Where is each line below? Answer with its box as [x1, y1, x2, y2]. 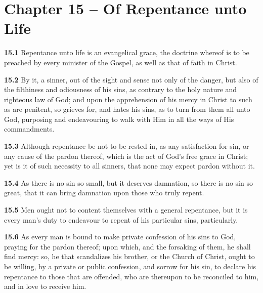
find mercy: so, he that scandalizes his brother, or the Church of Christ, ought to [4, 251, 255, 262]
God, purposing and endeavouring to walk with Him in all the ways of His [4, 113, 234, 124]
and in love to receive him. [4, 281, 86, 291]
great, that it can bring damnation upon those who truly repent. [4, 187, 204, 198]
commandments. [4, 123, 55, 134]
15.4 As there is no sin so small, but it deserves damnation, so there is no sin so [4, 177, 253, 188]
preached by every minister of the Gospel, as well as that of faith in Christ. [4, 57, 237, 67]
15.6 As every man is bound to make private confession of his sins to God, [4, 231, 236, 242]
